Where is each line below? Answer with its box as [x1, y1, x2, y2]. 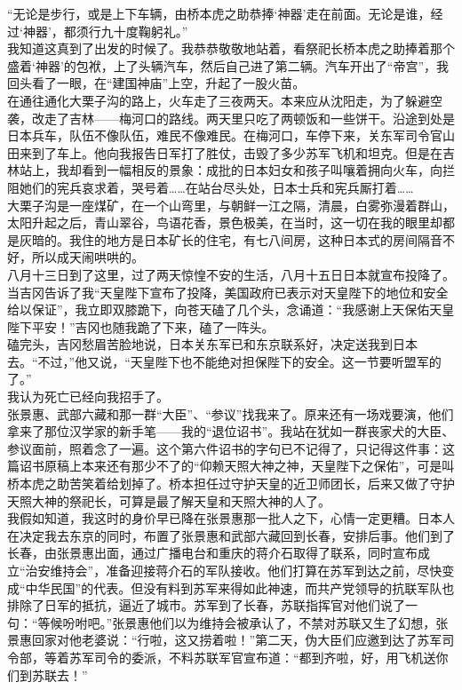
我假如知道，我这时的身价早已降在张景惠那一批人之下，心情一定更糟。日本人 [7, 509, 455, 527]
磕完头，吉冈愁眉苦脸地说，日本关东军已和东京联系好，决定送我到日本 [7, 335, 418, 353]
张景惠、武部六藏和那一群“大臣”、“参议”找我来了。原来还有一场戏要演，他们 [7, 404, 454, 423]
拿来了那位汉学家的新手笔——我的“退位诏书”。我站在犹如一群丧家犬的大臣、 [7, 422, 455, 440]
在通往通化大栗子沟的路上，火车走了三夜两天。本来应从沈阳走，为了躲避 [7, 91, 430, 109]
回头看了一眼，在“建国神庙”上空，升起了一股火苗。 [7, 74, 306, 92]
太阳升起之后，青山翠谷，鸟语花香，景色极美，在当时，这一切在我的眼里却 [7, 213, 442, 232]
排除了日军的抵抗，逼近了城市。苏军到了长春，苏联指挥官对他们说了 [7, 596, 405, 615]
